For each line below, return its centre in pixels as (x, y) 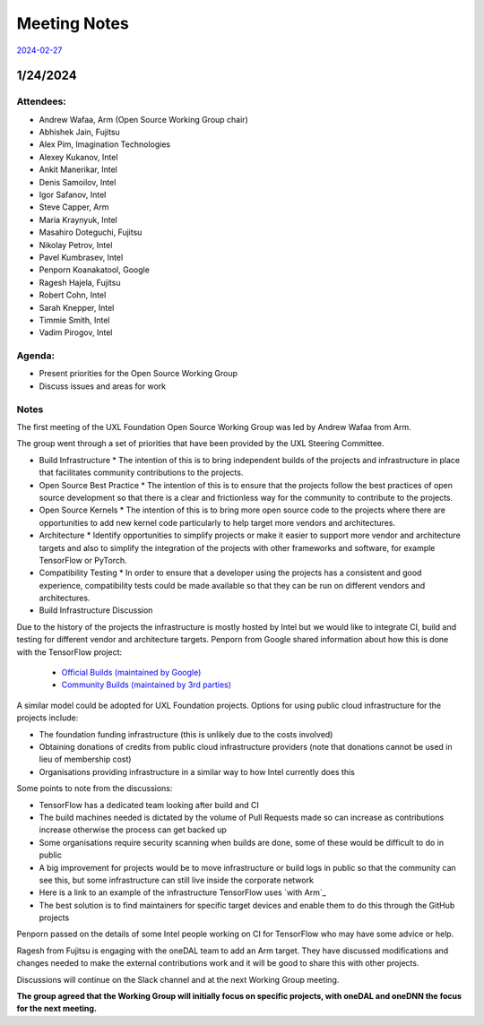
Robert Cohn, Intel (73, 295)
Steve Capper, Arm (74, 207)
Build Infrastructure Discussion (96, 610)
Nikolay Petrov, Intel (76, 245)
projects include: (48, 718)
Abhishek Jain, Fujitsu (79, 132)
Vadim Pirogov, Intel (76, 332)
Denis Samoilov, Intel (78, 182)
